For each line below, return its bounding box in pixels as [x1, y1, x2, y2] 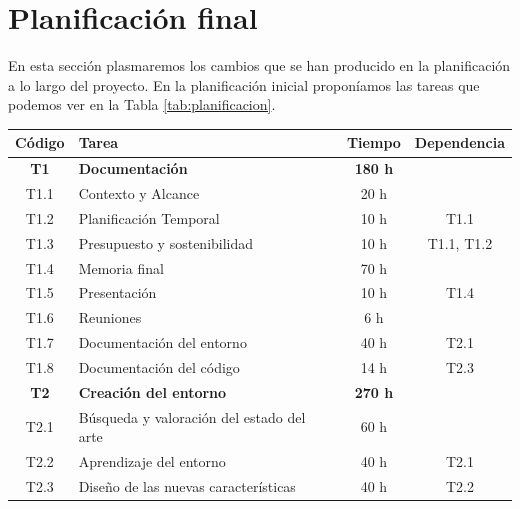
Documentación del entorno [78, 332, 247, 353]
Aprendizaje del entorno [78, 451, 226, 472]
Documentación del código [78, 357, 240, 377]
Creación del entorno [78, 381, 227, 402]
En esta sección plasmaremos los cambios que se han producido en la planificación [8, 55, 511, 76]
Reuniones [78, 307, 142, 328]
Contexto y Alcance [78, 183, 200, 204]
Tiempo [346, 132, 401, 153]
